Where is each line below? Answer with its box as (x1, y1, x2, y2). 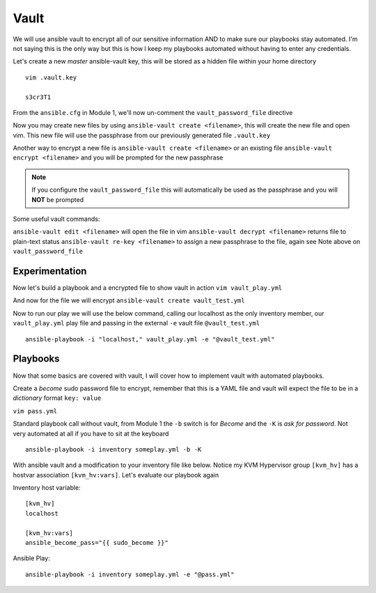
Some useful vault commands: (13, 215, 100, 223)
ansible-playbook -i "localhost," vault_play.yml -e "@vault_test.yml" (25, 335, 275, 343)
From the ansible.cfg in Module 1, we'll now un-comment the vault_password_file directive (13, 108, 293, 116)
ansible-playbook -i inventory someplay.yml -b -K (25, 445, 202, 453)
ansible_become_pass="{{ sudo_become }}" (25, 539, 169, 547)
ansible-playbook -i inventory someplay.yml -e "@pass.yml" (25, 570, 235, 578)
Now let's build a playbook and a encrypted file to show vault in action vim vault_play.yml (13, 284, 282, 292)
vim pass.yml (13, 407, 58, 415)
